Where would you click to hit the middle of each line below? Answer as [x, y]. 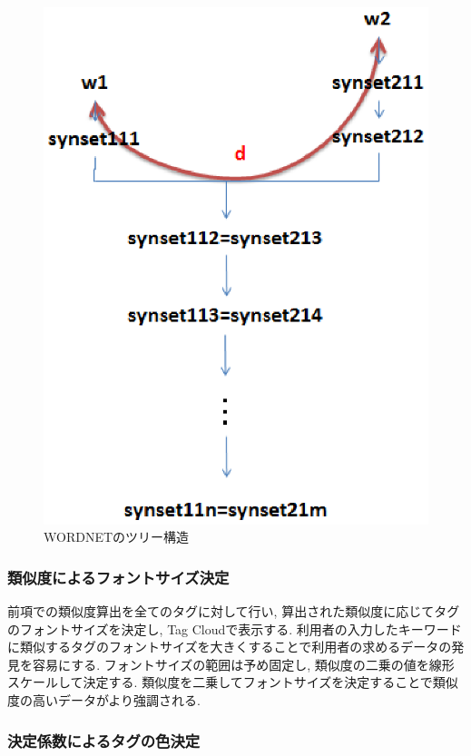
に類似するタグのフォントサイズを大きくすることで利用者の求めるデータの [230, 647]
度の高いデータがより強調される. [104, 700]
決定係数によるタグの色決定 [104, 740]
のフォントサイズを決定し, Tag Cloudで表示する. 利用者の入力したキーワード [235, 628]
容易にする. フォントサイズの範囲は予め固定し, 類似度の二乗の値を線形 [243, 664]
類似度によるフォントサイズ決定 [118, 577]
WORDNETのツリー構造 [117, 537]
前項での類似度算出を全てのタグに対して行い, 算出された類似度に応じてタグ [234, 611]
